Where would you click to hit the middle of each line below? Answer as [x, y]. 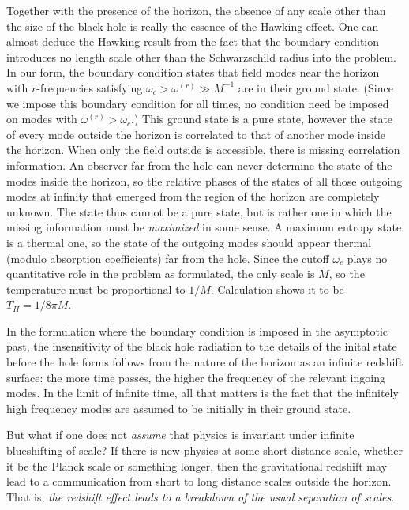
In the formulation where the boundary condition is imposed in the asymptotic [197, 330]
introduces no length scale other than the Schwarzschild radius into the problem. [202, 56]
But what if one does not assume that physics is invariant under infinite [180, 435]
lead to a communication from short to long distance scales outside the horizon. [199, 481]
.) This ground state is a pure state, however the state [262, 119]
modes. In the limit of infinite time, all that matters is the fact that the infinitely [203, 393]
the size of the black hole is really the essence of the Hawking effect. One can [193, 26]
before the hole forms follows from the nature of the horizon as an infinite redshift [205, 362]
